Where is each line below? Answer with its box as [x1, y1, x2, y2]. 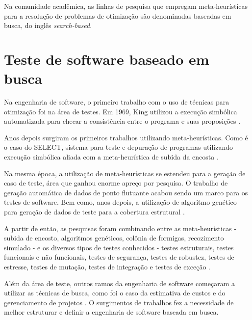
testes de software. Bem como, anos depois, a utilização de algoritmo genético [4, 197, 237, 207]
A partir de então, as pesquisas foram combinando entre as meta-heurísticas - [4, 223, 236, 233]
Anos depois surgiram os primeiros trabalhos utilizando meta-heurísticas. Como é [4, 132, 248, 142]
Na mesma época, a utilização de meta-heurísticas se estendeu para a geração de [4, 168, 246, 178]
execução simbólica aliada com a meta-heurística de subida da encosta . [4, 152, 219, 162]
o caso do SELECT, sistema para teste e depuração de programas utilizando [4, 142, 233, 152]
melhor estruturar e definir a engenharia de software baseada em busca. [4, 307, 219, 317]
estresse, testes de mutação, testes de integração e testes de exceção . [4, 262, 211, 271]
